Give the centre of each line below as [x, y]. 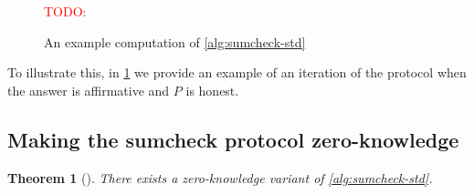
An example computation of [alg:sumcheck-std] [175, 41]
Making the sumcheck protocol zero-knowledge [233, 139]
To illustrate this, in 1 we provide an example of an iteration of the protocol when [237, 72]
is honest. [212, 90]
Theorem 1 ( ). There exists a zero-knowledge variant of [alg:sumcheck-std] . [220, 177]
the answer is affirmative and [89, 90]
